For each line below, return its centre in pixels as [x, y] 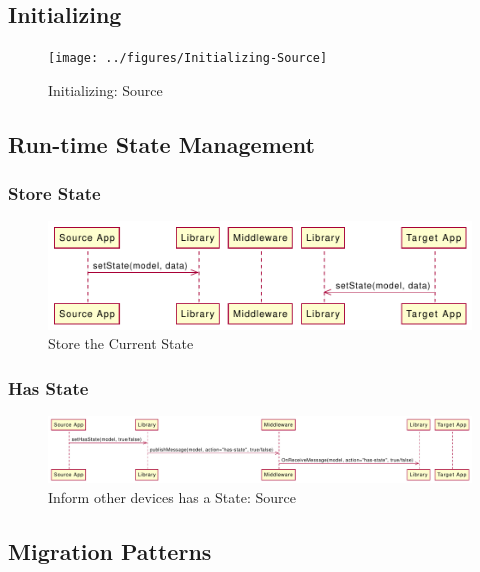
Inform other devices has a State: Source [172, 496]
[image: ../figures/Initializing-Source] [188, 58]
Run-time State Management [161, 143]
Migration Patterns [110, 550]
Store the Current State [121, 343]
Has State [48, 387]
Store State [54, 193]
